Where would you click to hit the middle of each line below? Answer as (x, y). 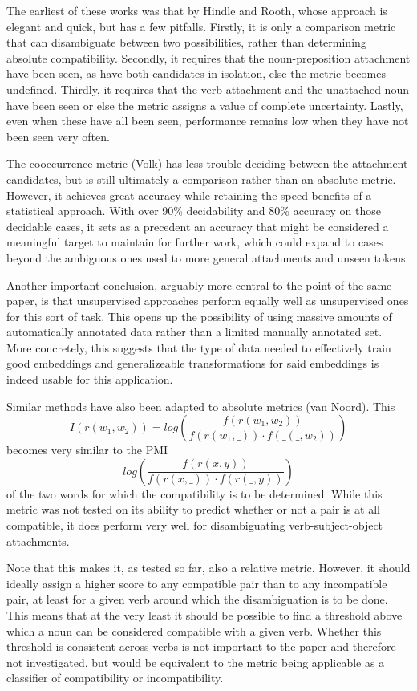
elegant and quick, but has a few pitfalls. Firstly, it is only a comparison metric (201, 26)
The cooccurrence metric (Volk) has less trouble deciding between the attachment (207, 163)
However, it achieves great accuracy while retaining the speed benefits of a (189, 195)
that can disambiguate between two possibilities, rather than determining (186, 42)
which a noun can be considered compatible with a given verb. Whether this (194, 630)
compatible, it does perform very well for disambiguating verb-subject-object (195, 525)
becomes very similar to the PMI (87, 450)
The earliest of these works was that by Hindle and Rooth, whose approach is (197, 10)
